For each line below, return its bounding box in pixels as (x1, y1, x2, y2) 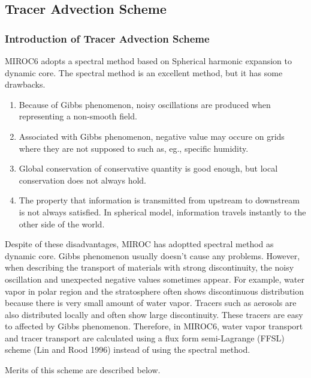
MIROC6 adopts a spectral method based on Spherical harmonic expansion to (5, 55, 292, 67)
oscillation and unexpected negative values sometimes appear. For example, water (5, 272, 304, 285)
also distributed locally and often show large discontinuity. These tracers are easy (5, 308, 303, 320)
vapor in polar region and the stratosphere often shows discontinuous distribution (5, 284, 304, 297)
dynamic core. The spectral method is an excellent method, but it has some (5, 66, 283, 79)
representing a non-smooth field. (19, 110, 137, 122)
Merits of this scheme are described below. (5, 364, 161, 376)
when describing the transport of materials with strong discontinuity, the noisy (5, 261, 294, 274)
